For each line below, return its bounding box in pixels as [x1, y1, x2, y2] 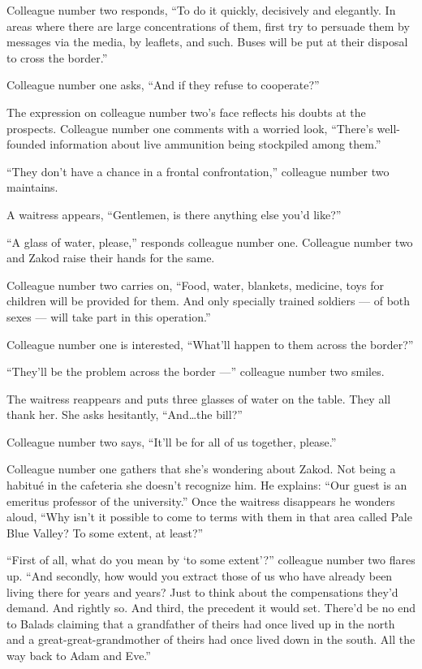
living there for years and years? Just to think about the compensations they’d [6, 583, 398, 600]
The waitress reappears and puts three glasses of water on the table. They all [6, 390, 391, 407]
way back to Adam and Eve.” [6, 647, 151, 663]
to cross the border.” [6, 49, 108, 66]
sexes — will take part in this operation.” [6, 308, 211, 325]
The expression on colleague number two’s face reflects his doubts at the [6, 103, 366, 120]
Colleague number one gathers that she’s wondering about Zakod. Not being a [6, 460, 396, 477]
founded [6, 136, 46, 153]
